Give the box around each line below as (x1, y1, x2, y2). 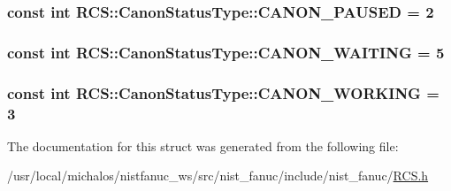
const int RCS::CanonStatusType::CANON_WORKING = (7, 81, 440, 103)
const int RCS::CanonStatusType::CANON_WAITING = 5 (7, 41, 445, 63)
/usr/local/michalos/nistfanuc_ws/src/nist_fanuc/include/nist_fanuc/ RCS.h (7, 166, 429, 185)
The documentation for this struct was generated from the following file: (7, 136, 399, 155)
